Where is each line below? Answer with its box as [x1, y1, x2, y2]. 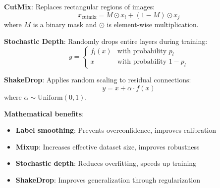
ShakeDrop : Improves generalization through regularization [15, 174, 201, 185]
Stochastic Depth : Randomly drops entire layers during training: [4, 36, 208, 46]
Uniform [38, 94, 63, 101]
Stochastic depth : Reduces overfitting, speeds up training [15, 158, 197, 168]
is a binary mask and [33, 19, 97, 30]
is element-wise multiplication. [107, 19, 199, 30]
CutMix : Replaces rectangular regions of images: [4, 1, 155, 11]
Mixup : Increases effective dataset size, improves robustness [15, 141, 200, 151]
